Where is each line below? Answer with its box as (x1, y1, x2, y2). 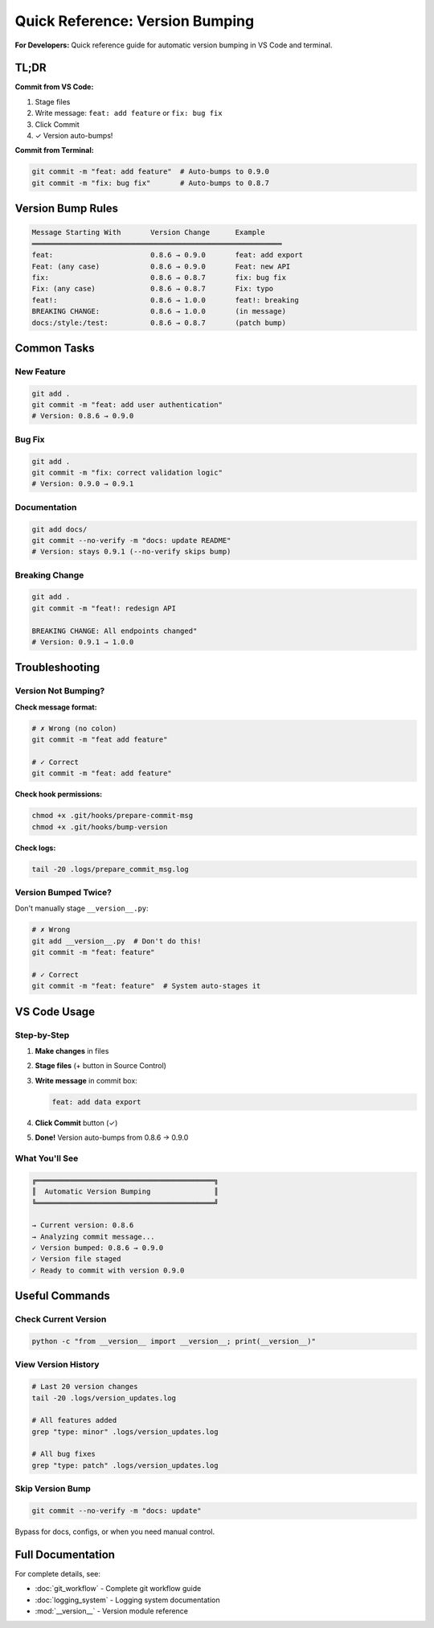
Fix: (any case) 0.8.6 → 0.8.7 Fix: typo (31, 284, 274, 294)
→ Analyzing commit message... (31, 1231, 156, 1241)
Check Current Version (14, 1313, 107, 1325)
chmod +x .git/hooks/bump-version (31, 822, 168, 832)
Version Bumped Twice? (14, 886, 113, 898)
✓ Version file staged (31, 1255, 121, 1264)
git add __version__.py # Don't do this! (31, 936, 202, 945)
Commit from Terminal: (14, 146, 94, 155)
